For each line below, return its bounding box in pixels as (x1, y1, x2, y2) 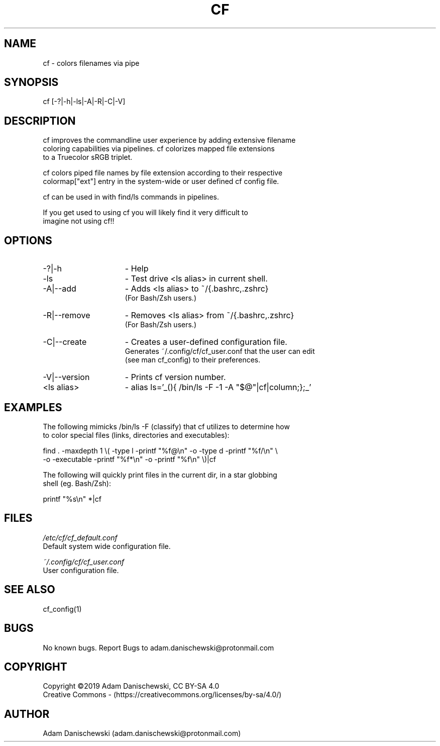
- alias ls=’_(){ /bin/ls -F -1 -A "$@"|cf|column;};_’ (125, 382, 311, 393)
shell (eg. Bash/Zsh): (43, 479, 111, 488)
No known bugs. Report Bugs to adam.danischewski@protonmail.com (43, 643, 274, 652)
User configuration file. (43, 566, 119, 575)
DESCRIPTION (4, 114, 76, 127)
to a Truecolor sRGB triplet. (43, 153, 133, 162)
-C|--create (43, 337, 87, 347)
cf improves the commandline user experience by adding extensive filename (43, 136, 296, 145)
